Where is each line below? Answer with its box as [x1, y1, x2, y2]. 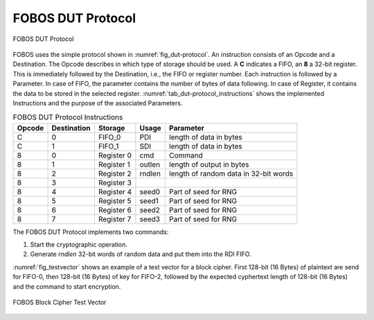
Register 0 [98, 150, 132, 160]
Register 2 [98, 169, 132, 178]
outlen [139, 160, 161, 169]
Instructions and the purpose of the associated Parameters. [12, 99, 183, 107]
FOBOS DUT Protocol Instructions [12, 112, 123, 122]
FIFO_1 [98, 141, 119, 151]
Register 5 [98, 196, 132, 205]
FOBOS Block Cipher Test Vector [12, 298, 107, 306]
